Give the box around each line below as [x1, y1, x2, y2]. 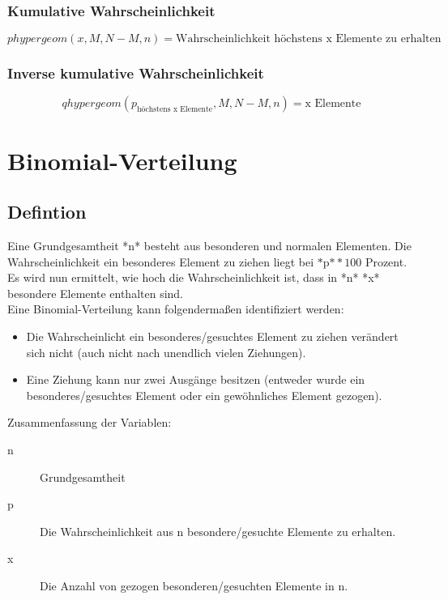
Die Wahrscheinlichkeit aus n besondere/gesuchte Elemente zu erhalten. [40, 522, 396, 539]
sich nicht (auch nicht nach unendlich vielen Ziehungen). [26, 343, 306, 360]
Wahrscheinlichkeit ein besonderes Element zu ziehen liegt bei [7, 253, 314, 270]
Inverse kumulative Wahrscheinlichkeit [7, 63, 264, 83]
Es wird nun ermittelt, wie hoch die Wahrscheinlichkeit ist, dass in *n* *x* [7, 269, 380, 286]
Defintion [7, 199, 87, 224]
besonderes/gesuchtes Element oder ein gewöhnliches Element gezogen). [26, 386, 382, 403]
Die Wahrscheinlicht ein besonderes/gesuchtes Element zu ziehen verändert [26, 327, 399, 344]
